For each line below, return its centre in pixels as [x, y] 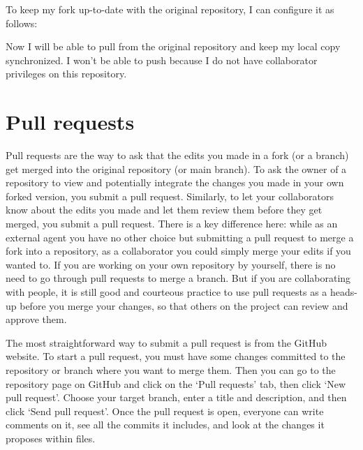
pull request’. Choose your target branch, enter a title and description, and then [176, 397]
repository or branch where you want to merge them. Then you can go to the [171, 370]
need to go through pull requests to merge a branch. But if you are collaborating [178, 278]
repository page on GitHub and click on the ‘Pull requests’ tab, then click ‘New [176, 383]
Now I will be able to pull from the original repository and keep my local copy [173, 46]
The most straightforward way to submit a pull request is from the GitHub [166, 342]
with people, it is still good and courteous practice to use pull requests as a [166, 292]
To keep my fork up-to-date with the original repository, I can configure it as [170, 9]
